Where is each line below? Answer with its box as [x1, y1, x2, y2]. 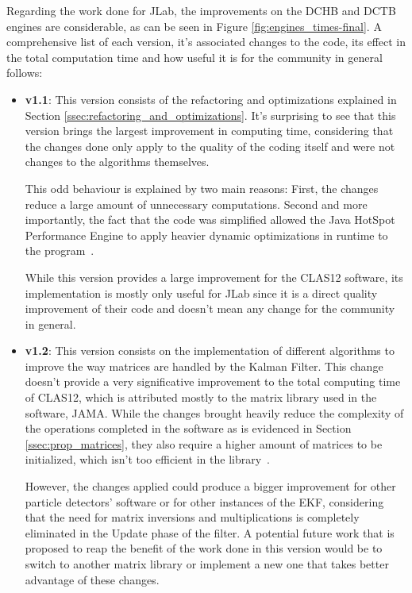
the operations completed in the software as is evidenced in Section [25, 420, 352, 437]
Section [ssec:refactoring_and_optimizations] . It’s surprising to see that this [25, 106, 396, 123]
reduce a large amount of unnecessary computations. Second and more [25, 195, 368, 212]
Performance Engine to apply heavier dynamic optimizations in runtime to [25, 226, 388, 243]
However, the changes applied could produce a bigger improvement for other [25, 478, 396, 495]
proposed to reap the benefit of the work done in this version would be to [25, 540, 383, 556]
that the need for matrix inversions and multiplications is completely [25, 509, 360, 526]
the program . [25, 242, 94, 259]
